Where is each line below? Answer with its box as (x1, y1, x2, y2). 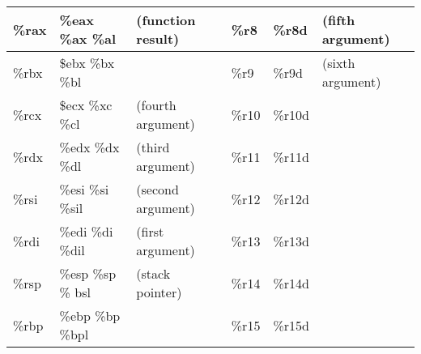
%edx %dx (59, 138, 120, 156)
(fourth (136, 96, 176, 114)
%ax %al (59, 29, 117, 48)
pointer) (136, 283, 182, 301)
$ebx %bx (59, 53, 115, 72)
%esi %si (59, 180, 109, 198)
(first (136, 222, 164, 241)
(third (136, 138, 170, 156)
